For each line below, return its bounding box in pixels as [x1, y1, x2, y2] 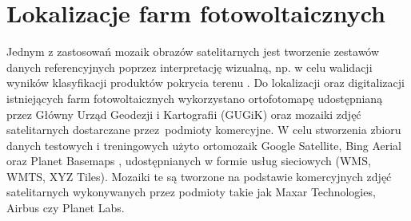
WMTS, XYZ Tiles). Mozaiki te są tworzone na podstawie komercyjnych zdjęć [6, 168, 392, 184]
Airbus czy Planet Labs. [6, 199, 125, 216]
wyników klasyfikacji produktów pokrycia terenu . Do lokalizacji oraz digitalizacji [6, 74, 405, 91]
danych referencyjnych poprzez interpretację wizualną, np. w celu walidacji [6, 58, 373, 75]
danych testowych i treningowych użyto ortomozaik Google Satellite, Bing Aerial [6, 136, 401, 153]
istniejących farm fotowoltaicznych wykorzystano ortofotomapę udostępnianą [6, 89, 383, 106]
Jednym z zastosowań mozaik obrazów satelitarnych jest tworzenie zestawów [6, 43, 380, 60]
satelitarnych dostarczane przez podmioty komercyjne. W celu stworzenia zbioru [6, 121, 401, 138]
